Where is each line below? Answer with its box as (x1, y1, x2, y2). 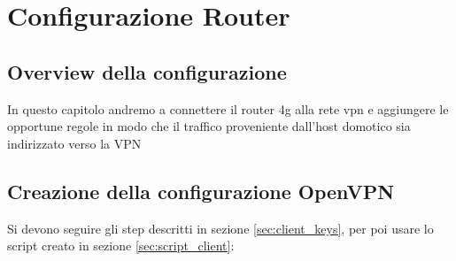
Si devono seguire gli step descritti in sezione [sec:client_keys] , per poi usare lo (7, 219, 434, 237)
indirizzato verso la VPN (7, 134, 142, 152)
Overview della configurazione (7, 58, 287, 85)
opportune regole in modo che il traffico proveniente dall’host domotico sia (7, 117, 411, 135)
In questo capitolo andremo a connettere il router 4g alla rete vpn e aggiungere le (7, 99, 449, 118)
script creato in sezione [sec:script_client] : (7, 236, 235, 255)
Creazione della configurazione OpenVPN (7, 177, 395, 204)
